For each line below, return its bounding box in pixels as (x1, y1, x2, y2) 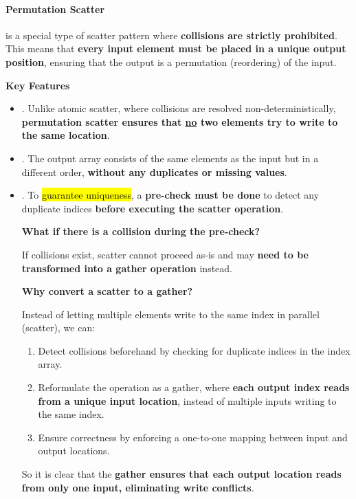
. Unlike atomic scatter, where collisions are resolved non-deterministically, (21, 101, 336, 115)
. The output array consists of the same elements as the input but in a (21, 151, 319, 165)
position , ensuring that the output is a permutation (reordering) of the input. (5, 54, 337, 69)
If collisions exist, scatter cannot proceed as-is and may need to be (21, 247, 309, 261)
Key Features (5, 78, 70, 92)
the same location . (21, 128, 110, 142)
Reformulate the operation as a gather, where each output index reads (38, 380, 350, 395)
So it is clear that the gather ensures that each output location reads (21, 467, 342, 481)
